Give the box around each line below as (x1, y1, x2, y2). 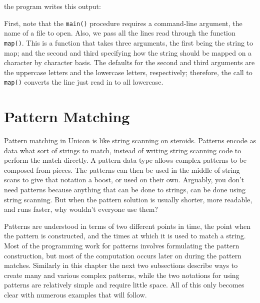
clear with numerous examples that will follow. (4, 289, 147, 299)
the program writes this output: (4, 1, 101, 11)
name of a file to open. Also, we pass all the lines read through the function (4, 28, 235, 38)
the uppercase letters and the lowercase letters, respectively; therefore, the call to (4, 67, 252, 77)
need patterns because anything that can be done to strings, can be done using (4, 184, 246, 195)
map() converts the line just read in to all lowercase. (4, 77, 163, 87)
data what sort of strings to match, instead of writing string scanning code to (4, 145, 241, 155)
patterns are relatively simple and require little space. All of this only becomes (4, 279, 244, 290)
